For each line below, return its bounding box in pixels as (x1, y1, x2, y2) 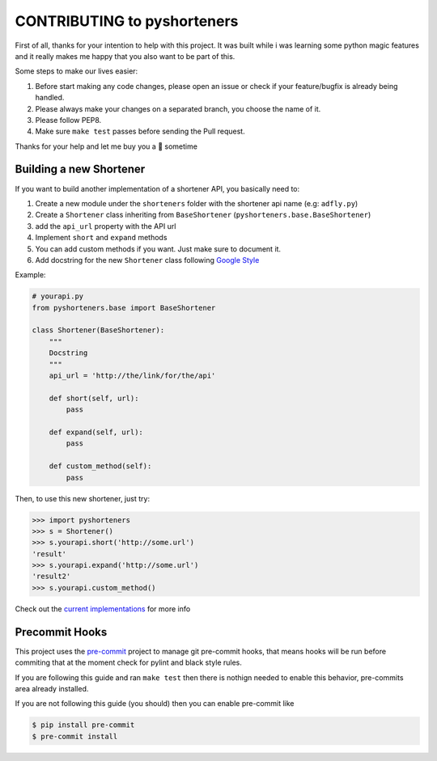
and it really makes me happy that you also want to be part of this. (15, 51, 235, 61)
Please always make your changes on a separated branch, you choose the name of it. (35, 104, 321, 113)
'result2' (32, 572, 71, 581)
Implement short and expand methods (35, 233, 168, 243)
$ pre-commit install (32, 732, 118, 741)
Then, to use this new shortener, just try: (15, 493, 150, 503)
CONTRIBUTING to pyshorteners (15, 12, 239, 30)
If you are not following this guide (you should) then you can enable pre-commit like (15, 699, 295, 708)
